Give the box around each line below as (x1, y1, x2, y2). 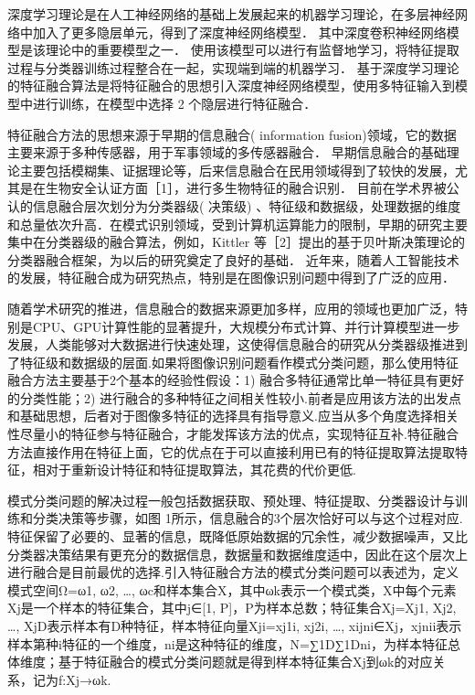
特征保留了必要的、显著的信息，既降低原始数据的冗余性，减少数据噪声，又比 (7, 527, 468, 546)
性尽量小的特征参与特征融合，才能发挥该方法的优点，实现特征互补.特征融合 (7, 424, 459, 444)
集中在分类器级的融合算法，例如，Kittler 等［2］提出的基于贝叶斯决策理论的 (7, 232, 465, 251)
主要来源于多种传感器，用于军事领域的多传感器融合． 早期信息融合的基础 (7, 143, 447, 162)
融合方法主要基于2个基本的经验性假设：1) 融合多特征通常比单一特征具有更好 (7, 370, 465, 390)
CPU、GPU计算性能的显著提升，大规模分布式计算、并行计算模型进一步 (32, 316, 460, 336)
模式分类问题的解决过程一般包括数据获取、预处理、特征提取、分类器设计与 (7, 490, 455, 509)
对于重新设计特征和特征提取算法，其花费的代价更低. (45, 460, 356, 479)
